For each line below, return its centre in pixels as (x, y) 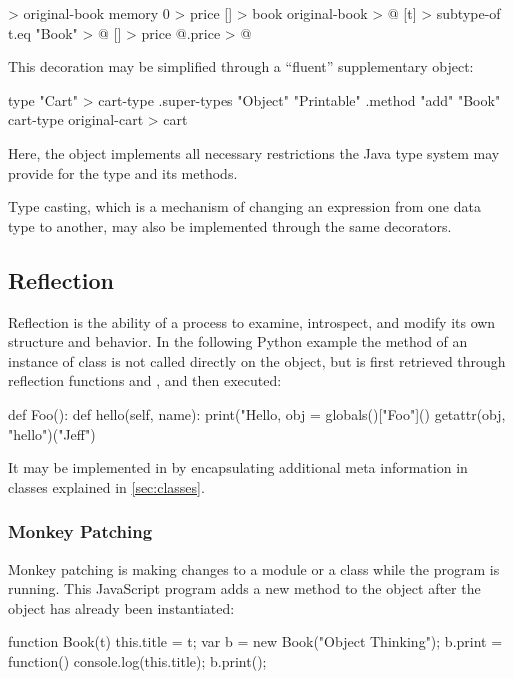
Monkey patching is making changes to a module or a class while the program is (254, 568)
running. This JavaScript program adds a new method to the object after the (244, 588)
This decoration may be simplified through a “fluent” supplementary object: (241, 66)
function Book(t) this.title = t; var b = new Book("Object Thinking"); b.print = (255, 641)
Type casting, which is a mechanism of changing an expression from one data (244, 206)
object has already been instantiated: (121, 607)
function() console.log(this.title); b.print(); (137, 660)
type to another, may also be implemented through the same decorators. (230, 225)
